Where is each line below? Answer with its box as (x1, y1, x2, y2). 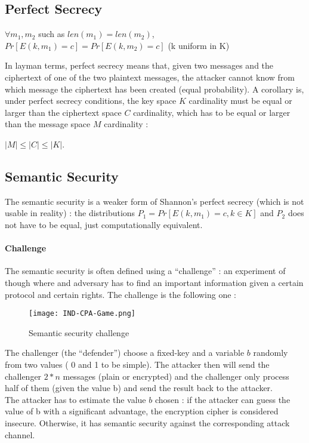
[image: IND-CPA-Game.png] (29, 309, 135, 318)
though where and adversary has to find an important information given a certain (5, 276, 304, 288)
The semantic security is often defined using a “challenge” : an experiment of (5, 264, 286, 277)
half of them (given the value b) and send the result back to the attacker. (5, 382, 273, 394)
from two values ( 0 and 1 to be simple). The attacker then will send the (5, 358, 270, 370)
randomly (253, 346, 288, 359)
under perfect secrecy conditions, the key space (5, 94, 177, 107)
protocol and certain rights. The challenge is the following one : (5, 288, 236, 300)
